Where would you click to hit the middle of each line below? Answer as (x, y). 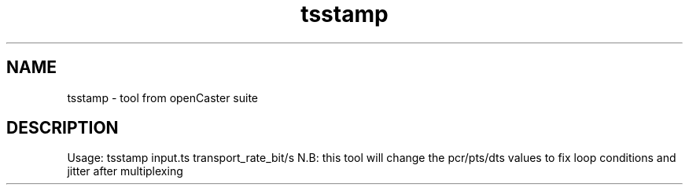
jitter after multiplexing (125, 171)
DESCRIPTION (63, 128)
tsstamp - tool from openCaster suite (163, 97)
